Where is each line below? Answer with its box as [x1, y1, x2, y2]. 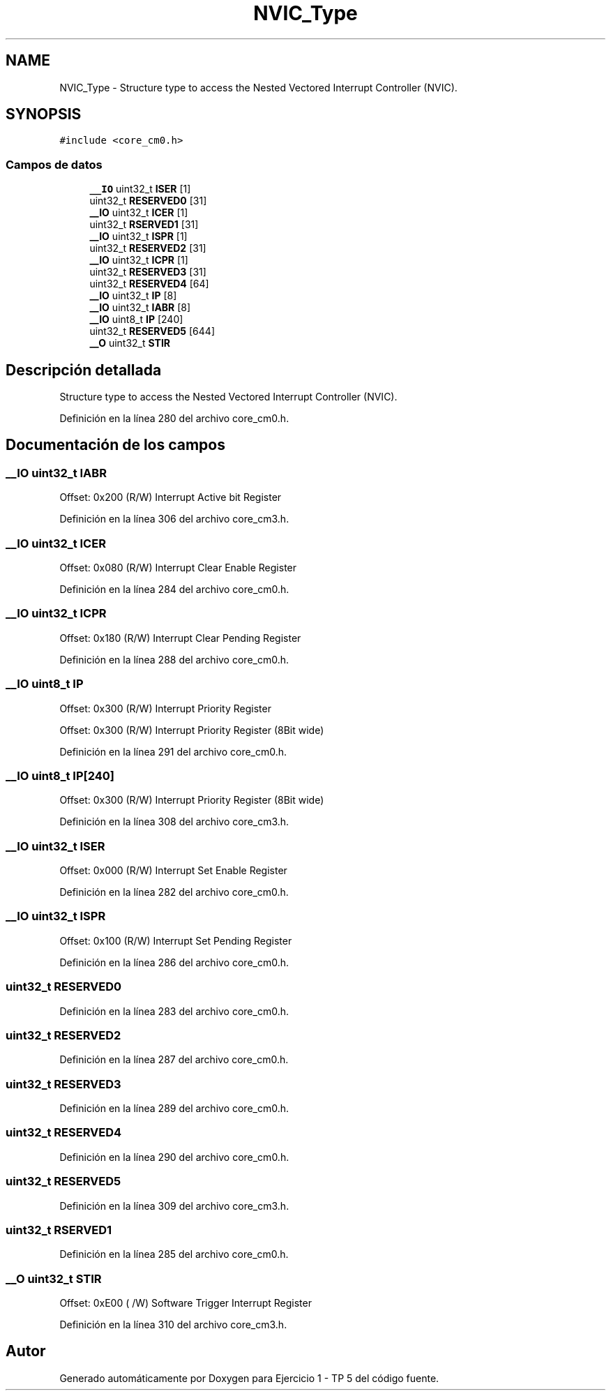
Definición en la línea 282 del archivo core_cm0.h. [59, 886, 289, 898]
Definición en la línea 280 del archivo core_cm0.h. [59, 412, 289, 425]
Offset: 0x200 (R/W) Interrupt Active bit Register [59, 491, 282, 504]
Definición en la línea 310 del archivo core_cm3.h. [59, 1319, 287, 1330]
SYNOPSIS [6, 105, 82, 123]
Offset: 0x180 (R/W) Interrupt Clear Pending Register [59, 631, 301, 644]
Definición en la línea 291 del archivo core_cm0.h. [59, 745, 287, 758]
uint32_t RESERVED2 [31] [89, 242, 206, 255]
